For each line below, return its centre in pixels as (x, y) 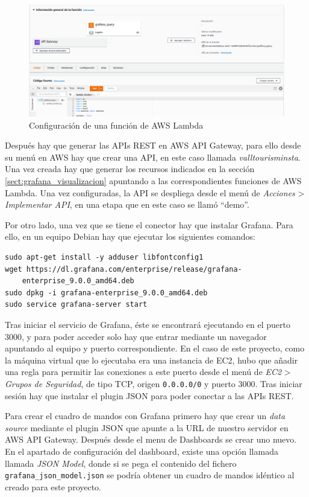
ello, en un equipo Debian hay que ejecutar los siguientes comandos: (130, 236)
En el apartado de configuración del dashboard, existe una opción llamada (142, 451)
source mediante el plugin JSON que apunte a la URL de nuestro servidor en (147, 427)
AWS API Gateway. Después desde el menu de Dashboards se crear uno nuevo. (151, 439)
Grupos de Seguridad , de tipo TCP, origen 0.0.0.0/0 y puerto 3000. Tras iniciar (154, 383)
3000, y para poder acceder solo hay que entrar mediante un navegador (136, 336)
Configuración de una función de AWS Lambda (116, 125)
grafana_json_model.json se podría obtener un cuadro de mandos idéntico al (150, 475)
